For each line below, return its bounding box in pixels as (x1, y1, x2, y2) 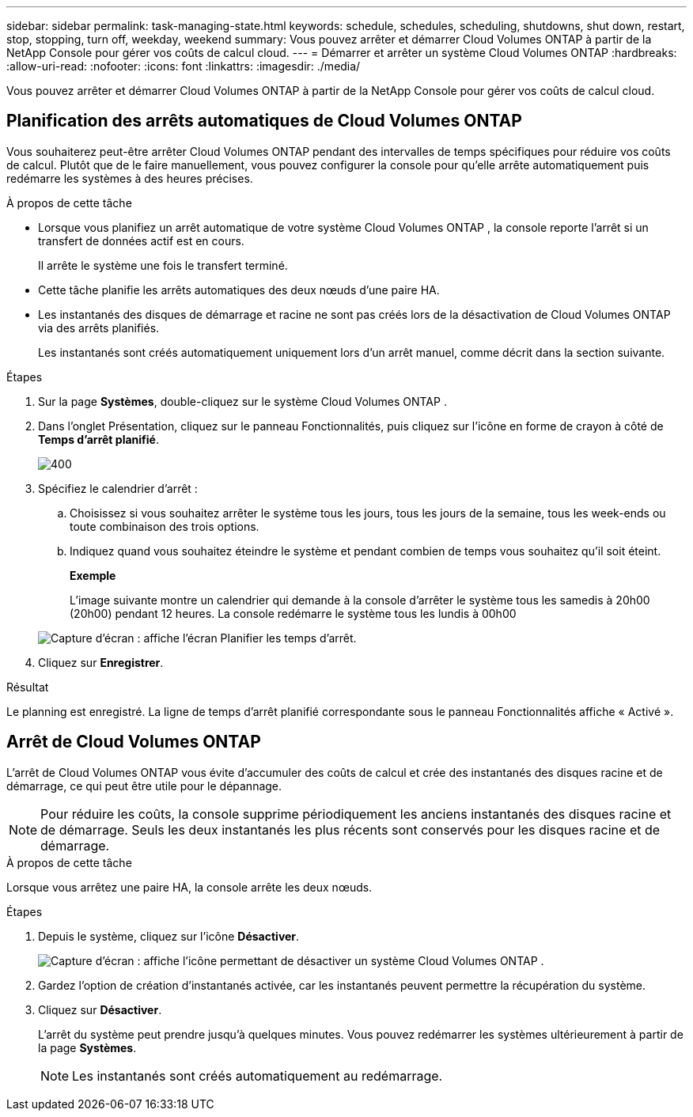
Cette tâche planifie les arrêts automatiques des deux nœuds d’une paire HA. (38, 282, 440, 297)
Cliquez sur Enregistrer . (38, 655, 164, 669)
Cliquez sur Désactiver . (38, 1002, 162, 1017)
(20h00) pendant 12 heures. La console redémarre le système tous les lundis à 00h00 (70, 606, 517, 620)
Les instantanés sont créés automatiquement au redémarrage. (72, 1067, 443, 1084)
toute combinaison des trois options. (70, 519, 259, 533)
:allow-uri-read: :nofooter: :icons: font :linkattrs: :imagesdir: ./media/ (6, 59, 361, 73)
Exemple (70, 568, 116, 582)
